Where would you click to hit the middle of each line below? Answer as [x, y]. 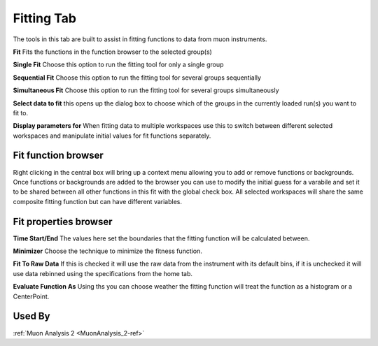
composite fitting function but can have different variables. [97, 201]
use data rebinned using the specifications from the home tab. [103, 273]
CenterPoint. [31, 296]
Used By [31, 316]
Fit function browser [58, 156]
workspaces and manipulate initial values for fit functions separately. [112, 136]
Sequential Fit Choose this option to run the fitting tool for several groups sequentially [137, 78]
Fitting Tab [45, 18]
